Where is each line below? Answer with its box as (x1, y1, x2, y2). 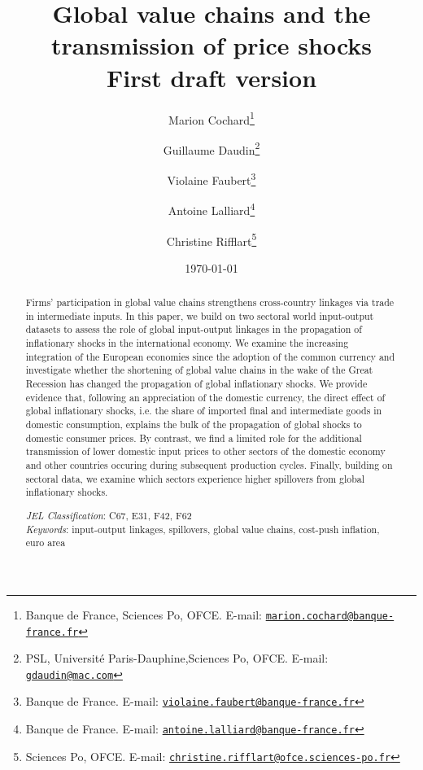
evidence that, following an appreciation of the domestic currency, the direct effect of (25, 390, 386, 404)
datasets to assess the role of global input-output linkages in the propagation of (25, 322, 362, 336)
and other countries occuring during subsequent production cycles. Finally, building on (25, 458, 393, 472)
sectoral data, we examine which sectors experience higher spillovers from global (25, 471, 365, 485)
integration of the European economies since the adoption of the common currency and (25, 349, 395, 363)
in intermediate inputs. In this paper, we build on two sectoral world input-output (25, 308, 374, 322)
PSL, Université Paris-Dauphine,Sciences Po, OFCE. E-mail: (25, 650, 329, 667)
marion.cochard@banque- (265, 610, 395, 622)
